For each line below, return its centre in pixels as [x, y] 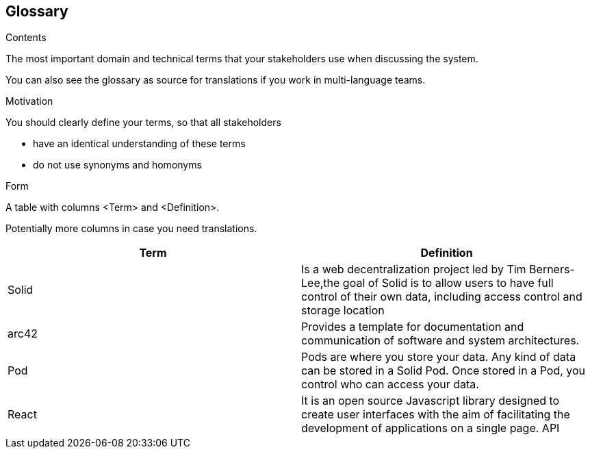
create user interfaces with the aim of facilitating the [436, 415]
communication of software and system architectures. [440, 341]
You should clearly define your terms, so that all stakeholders [143, 123]
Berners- [552, 269]
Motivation [29, 101]
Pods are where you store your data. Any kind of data [439, 357]
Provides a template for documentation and [413, 327]
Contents [26, 38]
